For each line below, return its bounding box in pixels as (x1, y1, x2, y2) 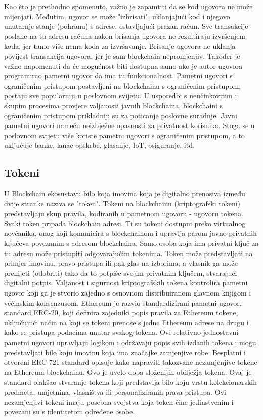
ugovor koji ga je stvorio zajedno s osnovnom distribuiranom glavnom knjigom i (4, 287, 251, 298)
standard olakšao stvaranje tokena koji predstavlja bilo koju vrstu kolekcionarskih (4, 376, 257, 387)
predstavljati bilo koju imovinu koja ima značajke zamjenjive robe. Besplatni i (4, 347, 246, 357)
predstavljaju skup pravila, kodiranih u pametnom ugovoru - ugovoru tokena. (4, 208, 243, 219)
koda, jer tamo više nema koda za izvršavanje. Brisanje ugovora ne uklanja (4, 40, 236, 51)
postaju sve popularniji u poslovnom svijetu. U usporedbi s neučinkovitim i (4, 90, 237, 101)
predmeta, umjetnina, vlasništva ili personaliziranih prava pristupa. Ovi (4, 386, 226, 397)
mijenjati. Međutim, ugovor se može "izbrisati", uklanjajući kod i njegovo (4, 11, 230, 21)
